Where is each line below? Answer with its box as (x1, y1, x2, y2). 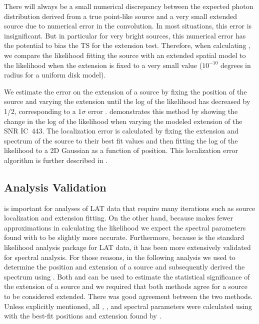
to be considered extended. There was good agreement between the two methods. (4, 291, 253, 301)
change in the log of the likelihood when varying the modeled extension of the (4, 115, 242, 126)
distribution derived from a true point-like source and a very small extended (4, 10, 237, 21)
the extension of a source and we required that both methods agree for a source (4, 281, 248, 291)
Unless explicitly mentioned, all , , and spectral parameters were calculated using (4, 300, 252, 311)
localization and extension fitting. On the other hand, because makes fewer (4, 212, 233, 223)
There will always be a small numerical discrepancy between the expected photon (4, 1, 253, 11)
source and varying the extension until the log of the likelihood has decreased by (4, 96, 250, 106)
